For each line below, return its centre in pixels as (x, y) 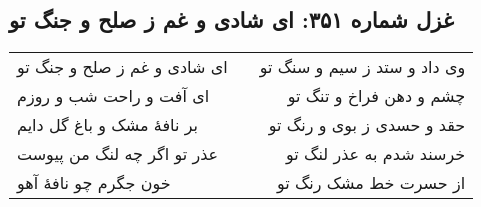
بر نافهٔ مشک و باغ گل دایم (107, 125)
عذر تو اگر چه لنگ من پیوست (118, 154)
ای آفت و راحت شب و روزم (113, 96)
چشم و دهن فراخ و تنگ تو (376, 96)
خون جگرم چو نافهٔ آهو (94, 183)
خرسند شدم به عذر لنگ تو (376, 154)
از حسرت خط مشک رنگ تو (371, 183)
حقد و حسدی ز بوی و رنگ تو (367, 125)
